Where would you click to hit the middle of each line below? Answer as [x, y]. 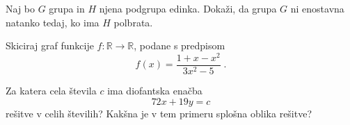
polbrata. [133, 22]
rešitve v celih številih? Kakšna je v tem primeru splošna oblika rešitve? [159, 113]
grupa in [67, 8]
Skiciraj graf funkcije [50, 45]
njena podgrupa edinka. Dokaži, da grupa [188, 8]
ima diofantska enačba [155, 90]
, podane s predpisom [180, 45]
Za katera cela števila [51, 90]
